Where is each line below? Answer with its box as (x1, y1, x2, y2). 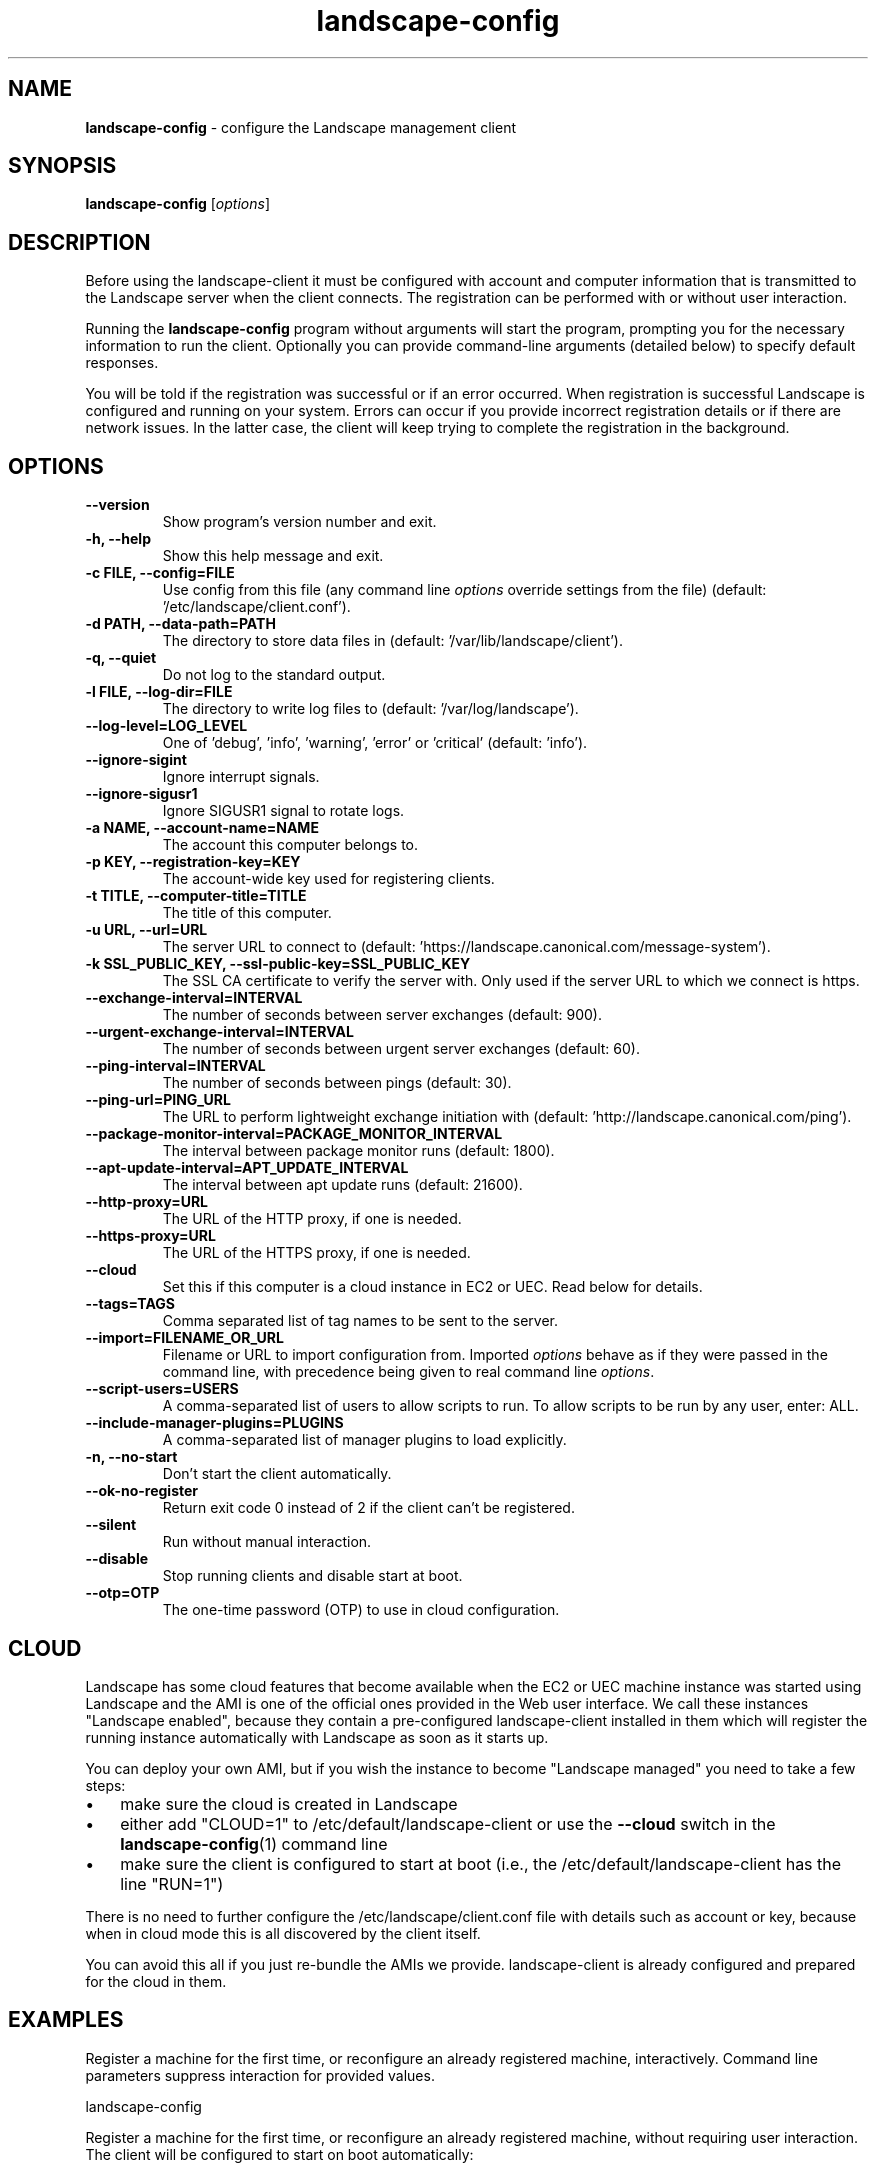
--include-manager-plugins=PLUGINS (85, 1414, 344, 1432)
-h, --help (85, 530, 151, 548)
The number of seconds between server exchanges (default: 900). (162, 1006, 602, 1024)
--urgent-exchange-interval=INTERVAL (85, 1023, 354, 1041)
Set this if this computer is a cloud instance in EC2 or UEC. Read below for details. (162, 1278, 703, 1296)
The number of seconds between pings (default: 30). (162, 1074, 512, 1092)
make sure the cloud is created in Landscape (120, 1793, 458, 1814)
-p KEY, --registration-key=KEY (85, 853, 301, 871)
